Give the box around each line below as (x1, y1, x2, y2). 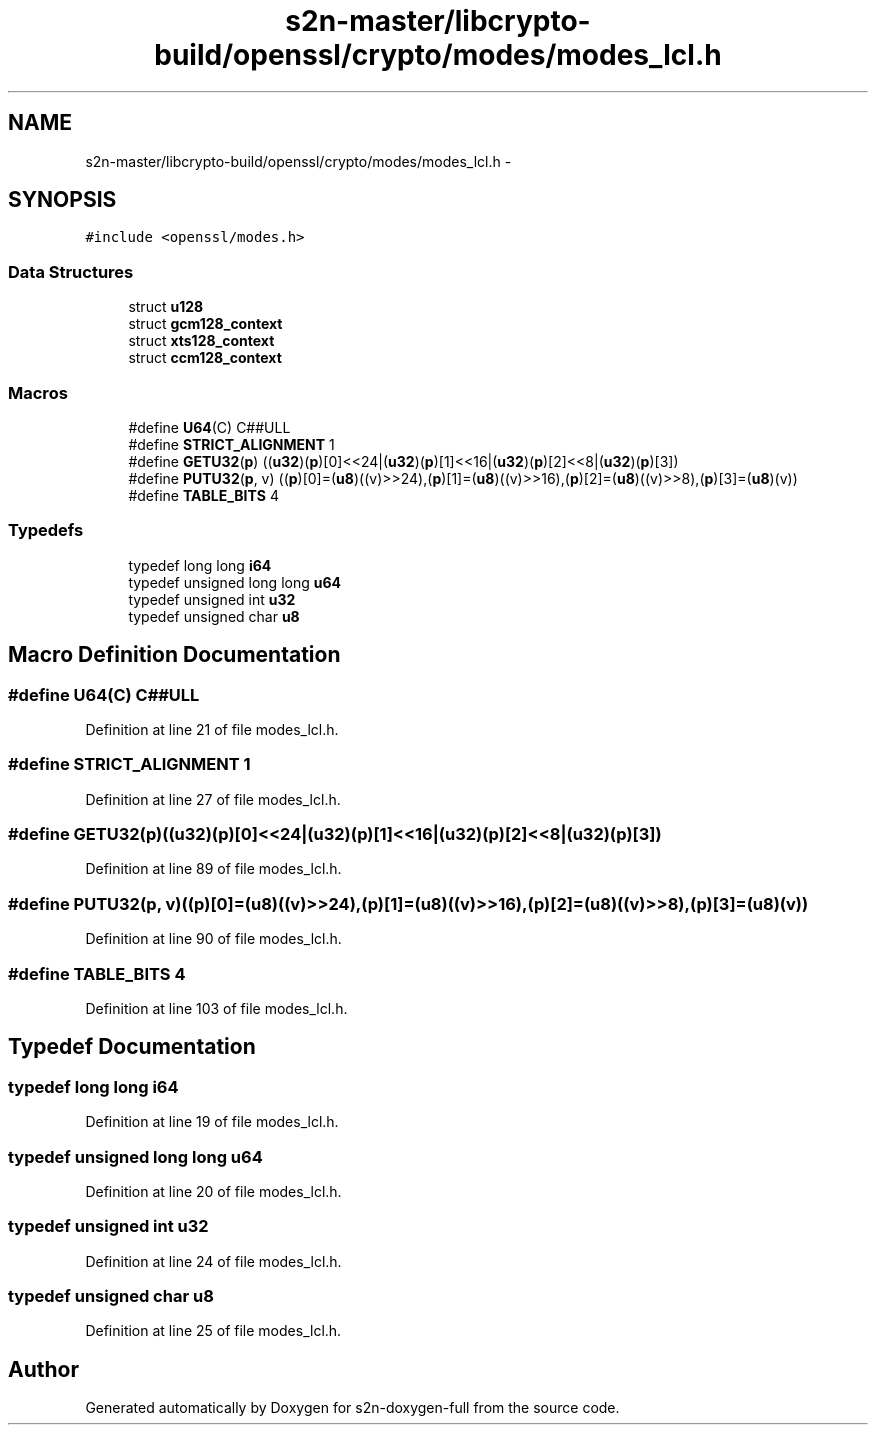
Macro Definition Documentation (8, 642, 341, 668)
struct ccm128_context (128, 349, 282, 367)
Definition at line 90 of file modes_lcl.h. (85, 930, 342, 948)
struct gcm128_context (128, 315, 283, 333)
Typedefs (8, 520, 84, 541)
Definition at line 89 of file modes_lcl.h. (85, 860, 342, 878)
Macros (8, 382, 68, 403)
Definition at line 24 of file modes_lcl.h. (85, 1252, 342, 1270)
